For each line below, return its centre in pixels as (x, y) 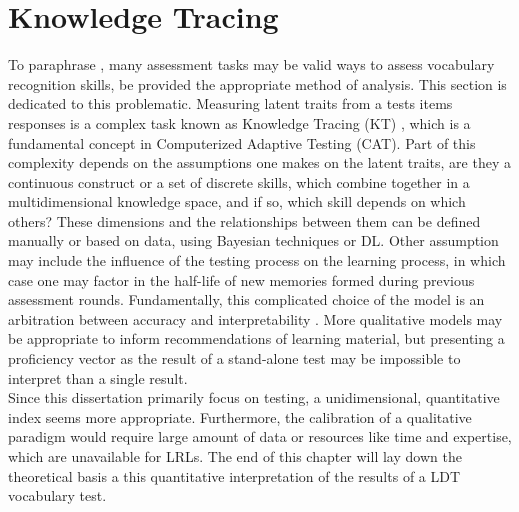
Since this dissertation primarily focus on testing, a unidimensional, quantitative (254, 397)
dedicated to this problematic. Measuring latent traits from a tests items (230, 103)
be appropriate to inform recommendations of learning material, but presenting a (256, 338)
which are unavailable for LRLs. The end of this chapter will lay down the (235, 456)
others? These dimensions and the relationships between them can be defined (244, 220)
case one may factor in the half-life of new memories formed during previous (241, 279)
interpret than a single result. (98, 377)
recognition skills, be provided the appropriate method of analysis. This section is (257, 83)
